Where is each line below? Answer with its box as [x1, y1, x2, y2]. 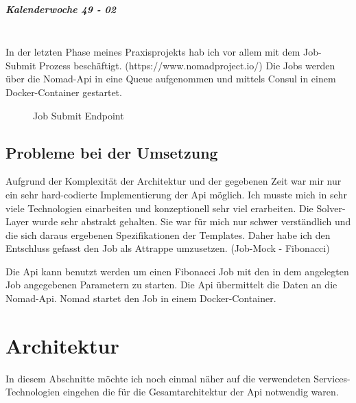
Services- [313, 371, 351, 385]
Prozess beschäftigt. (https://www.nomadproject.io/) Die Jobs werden [39, 58, 335, 72]
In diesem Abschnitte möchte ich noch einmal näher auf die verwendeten [5, 371, 311, 385]
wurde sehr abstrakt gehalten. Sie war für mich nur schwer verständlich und [32, 214, 351, 229]
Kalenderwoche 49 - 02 [5, 1, 117, 16]
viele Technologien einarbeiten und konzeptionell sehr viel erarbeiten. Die [5, 200, 313, 215]
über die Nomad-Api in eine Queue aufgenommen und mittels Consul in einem [5, 71, 336, 86]
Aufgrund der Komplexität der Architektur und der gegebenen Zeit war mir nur [5, 174, 342, 188]
